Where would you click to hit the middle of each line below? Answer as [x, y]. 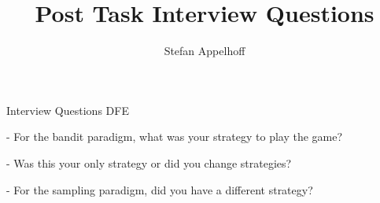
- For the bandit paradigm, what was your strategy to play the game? [175, 137]
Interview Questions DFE [68, 110]
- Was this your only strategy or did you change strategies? [149, 162]
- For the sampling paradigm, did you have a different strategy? [160, 189]
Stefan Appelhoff [205, 51]
